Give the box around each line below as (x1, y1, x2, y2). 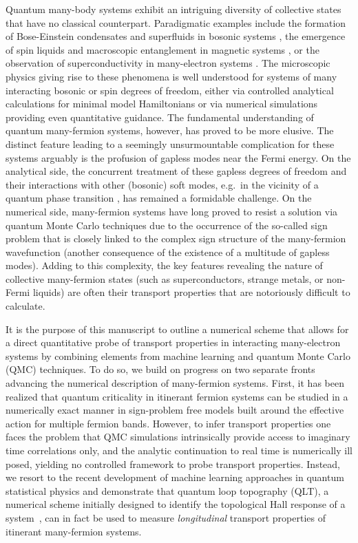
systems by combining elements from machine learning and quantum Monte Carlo (6, 348, 350, 363)
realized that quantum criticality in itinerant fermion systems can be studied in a (6, 389, 348, 403)
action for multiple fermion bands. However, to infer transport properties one (6, 416, 331, 430)
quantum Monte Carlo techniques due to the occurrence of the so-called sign (6, 217, 328, 232)
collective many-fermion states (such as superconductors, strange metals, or (6, 271, 324, 286)
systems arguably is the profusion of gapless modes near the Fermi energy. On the (6, 150, 351, 164)
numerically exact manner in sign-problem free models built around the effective (6, 403, 344, 417)
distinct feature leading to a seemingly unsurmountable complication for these (6, 136, 335, 151)
